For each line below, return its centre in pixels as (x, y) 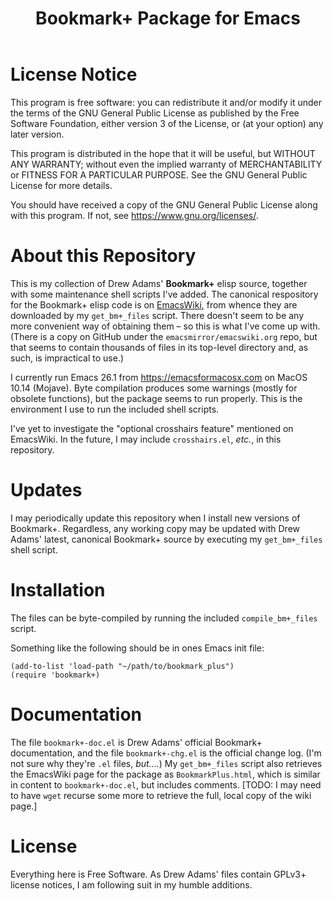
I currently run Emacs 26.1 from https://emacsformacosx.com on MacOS (159, 377)
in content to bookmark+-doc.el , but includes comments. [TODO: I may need (166, 784)
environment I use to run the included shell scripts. (115, 409)
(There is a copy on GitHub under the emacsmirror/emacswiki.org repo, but (164, 336)
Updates (46, 490)
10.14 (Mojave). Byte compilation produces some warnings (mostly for (154, 388)
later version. (37, 134)
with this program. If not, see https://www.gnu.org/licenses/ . (134, 215)
